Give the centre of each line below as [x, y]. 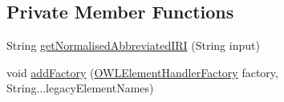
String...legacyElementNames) [80, 88]
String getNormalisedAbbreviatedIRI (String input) [133, 45]
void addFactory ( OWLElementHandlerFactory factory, [142, 72]
